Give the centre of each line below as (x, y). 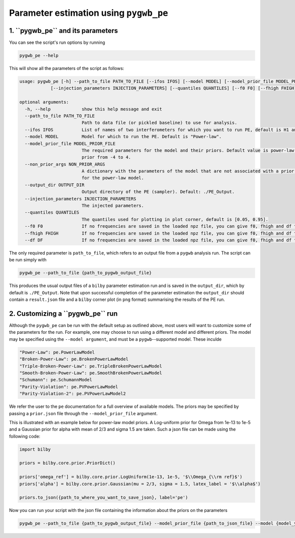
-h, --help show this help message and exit (93, 109)
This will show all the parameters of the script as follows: (67, 69)
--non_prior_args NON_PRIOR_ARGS (65, 164)
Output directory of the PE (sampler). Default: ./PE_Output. (158, 192)
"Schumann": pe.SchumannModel (56, 380)
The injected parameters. (113, 206)
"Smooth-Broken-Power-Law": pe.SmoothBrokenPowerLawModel (91, 373)
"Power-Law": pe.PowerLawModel (57, 352)
